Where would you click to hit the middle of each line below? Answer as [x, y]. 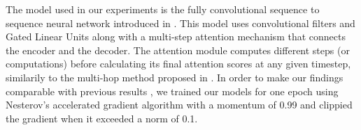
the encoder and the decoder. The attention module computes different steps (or [178, 50]
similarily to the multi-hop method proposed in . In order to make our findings [175, 77]
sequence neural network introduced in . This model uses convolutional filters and [180, 23]
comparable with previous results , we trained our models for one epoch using [172, 91]
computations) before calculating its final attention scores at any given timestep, [178, 64]
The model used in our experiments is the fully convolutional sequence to [163, 9]
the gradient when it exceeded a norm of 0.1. [102, 118]
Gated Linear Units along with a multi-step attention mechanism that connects [176, 36]
